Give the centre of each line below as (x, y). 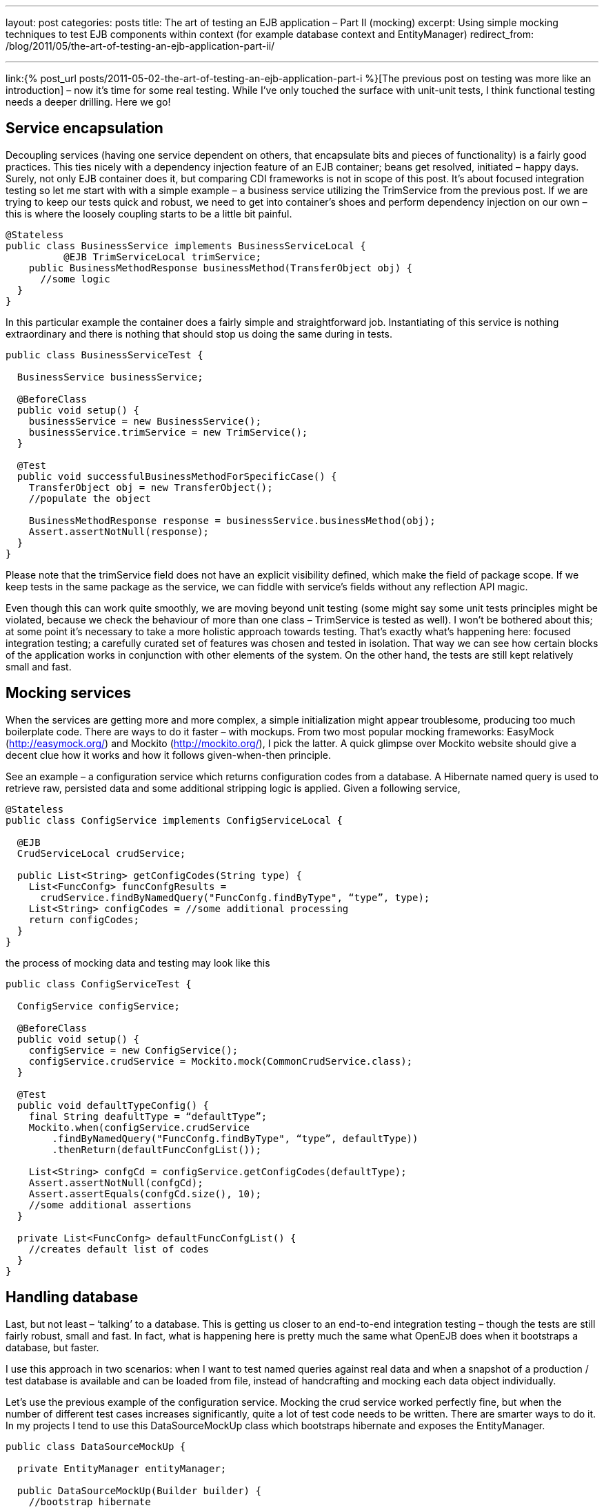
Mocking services (69, 693)
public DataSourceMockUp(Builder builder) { (139, 1490)
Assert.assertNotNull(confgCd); (116, 1182)
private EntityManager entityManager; (122, 1468)
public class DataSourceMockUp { (96, 1446)
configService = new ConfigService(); (133, 1050)
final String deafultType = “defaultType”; (148, 1116)
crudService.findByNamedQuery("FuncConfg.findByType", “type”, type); (235, 897)
